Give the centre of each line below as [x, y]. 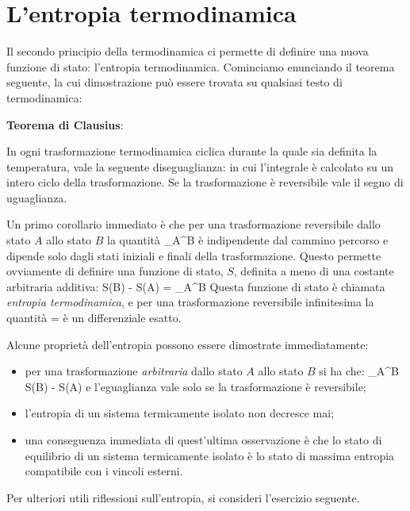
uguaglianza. [37, 197]
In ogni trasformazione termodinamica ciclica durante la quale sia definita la [192, 151]
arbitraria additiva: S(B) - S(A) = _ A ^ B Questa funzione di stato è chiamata [196, 286]
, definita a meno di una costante [314, 271]
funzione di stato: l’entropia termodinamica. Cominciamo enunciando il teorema [201, 66]
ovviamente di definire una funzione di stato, [115, 271]
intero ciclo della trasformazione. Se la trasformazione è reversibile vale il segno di [205, 182]
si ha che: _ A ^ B [359, 371]
